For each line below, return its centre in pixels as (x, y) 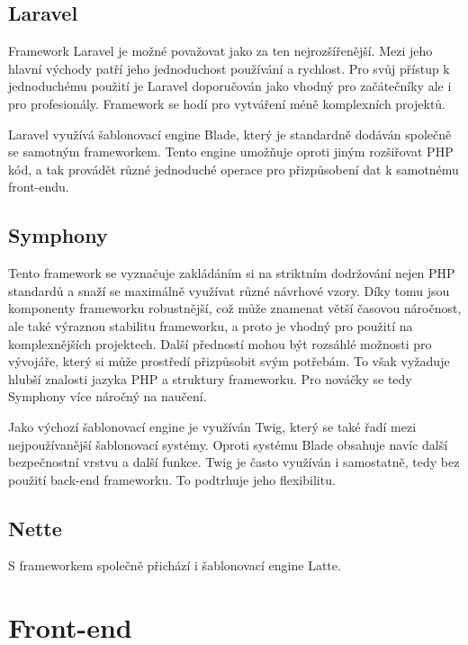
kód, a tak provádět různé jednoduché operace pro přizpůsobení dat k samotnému (234, 169)
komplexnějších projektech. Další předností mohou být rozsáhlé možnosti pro (220, 343)
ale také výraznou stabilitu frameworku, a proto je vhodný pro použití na (211, 325)
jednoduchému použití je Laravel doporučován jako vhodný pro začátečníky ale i (230, 86)
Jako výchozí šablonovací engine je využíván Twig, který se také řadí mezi (212, 426)
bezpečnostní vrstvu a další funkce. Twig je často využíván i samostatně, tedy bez (234, 462)
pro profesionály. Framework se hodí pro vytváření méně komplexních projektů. (227, 103)
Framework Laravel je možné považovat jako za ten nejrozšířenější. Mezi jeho (220, 51)
